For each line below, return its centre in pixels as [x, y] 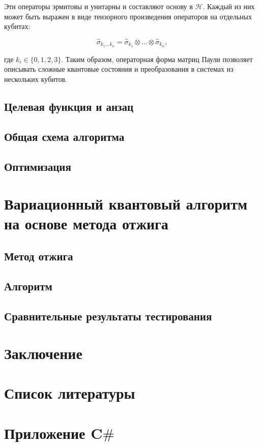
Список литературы [70, 393]
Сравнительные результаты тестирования [108, 316]
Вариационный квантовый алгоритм [126, 204]
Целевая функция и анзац [69, 107]
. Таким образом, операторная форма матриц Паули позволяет [157, 59]
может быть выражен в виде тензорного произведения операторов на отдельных [128, 16]
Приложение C [53, 433]
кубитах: [17, 26]
